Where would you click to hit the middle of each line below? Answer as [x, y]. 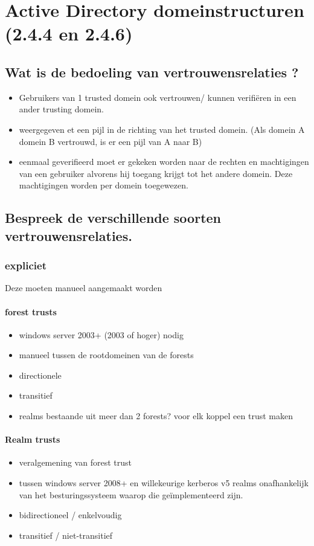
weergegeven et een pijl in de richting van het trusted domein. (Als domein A [162, 129]
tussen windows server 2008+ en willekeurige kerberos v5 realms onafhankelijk [164, 483]
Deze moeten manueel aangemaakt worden [84, 288]
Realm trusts [33, 439]
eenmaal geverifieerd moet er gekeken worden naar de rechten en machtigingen [164, 162]
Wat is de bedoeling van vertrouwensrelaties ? [152, 72]
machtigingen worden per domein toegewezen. [104, 185]
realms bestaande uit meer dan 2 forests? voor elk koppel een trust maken [156, 416]
